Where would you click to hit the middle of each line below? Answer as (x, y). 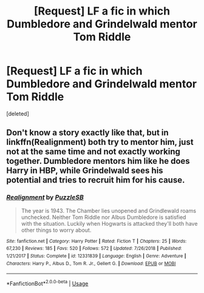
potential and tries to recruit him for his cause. (96, 180)
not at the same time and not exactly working (93, 152)
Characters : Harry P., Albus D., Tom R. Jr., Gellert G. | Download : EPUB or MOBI (91, 263)
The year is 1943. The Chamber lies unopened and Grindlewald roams (108, 210)
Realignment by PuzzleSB (45, 197)
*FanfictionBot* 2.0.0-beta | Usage (47, 283)
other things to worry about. (56, 230)
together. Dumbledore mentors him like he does (98, 161)
